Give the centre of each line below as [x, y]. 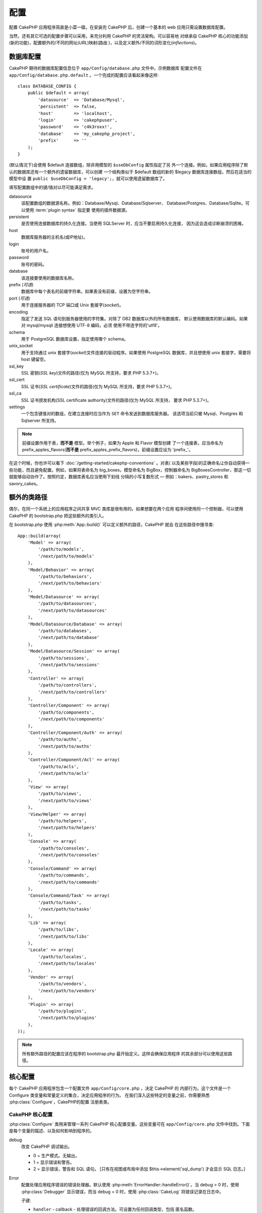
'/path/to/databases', [65, 631]
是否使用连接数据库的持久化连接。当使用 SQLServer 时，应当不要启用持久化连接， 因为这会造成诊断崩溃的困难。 [134, 224]
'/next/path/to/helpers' [67, 828]
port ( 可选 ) [20, 298]
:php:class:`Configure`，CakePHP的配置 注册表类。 [60, 1102]
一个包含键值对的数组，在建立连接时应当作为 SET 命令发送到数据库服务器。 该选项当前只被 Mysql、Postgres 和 [132, 414]
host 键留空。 [35, 360]
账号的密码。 [34, 264]
